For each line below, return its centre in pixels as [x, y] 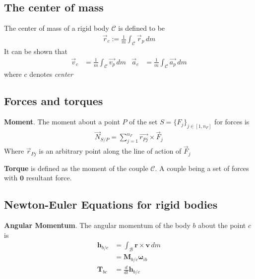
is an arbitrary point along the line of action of [110, 151]
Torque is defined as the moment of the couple [76, 168]
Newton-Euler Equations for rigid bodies [111, 204]
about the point [222, 225]
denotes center [51, 74]
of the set [143, 122]
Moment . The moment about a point [62, 122]
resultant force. [49, 178]
